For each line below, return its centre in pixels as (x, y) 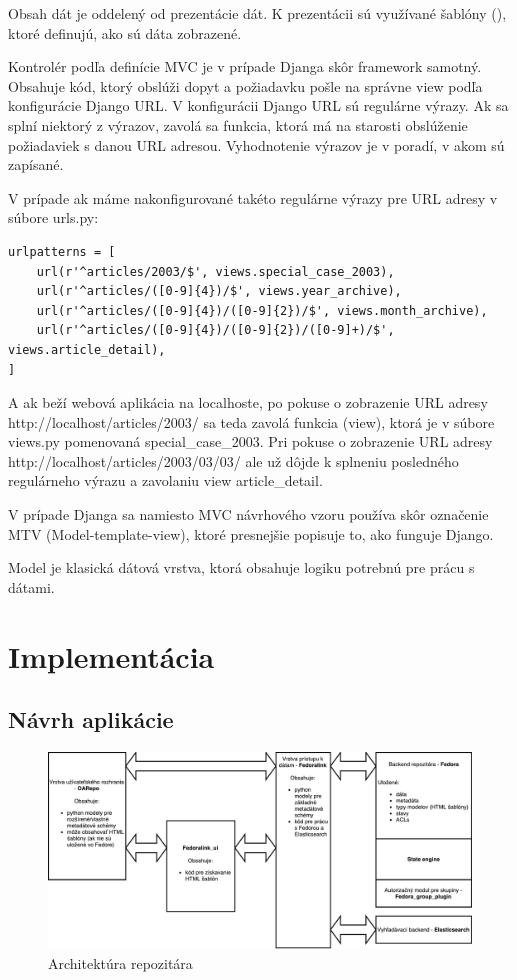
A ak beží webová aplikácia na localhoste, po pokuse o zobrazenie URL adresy (248, 402)
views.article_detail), (87, 349)
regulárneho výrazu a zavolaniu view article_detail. (165, 480)
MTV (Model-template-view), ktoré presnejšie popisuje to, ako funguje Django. (251, 533)
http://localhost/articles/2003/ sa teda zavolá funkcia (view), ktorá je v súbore (251, 421)
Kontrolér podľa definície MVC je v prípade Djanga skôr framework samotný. (245, 66)
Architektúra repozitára (120, 962)
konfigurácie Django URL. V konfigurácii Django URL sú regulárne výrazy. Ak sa (258, 105)
